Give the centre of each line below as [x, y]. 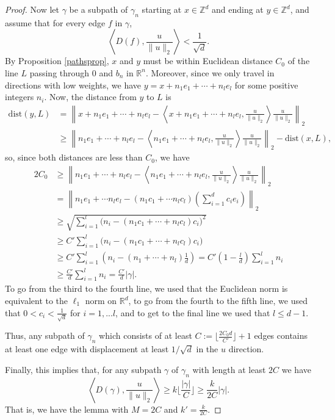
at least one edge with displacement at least [87, 349]
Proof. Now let [32, 9]
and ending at [237, 9]
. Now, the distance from [90, 97]
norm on [101, 301]
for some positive [266, 85]
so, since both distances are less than [74, 157]
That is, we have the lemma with [67, 409]
